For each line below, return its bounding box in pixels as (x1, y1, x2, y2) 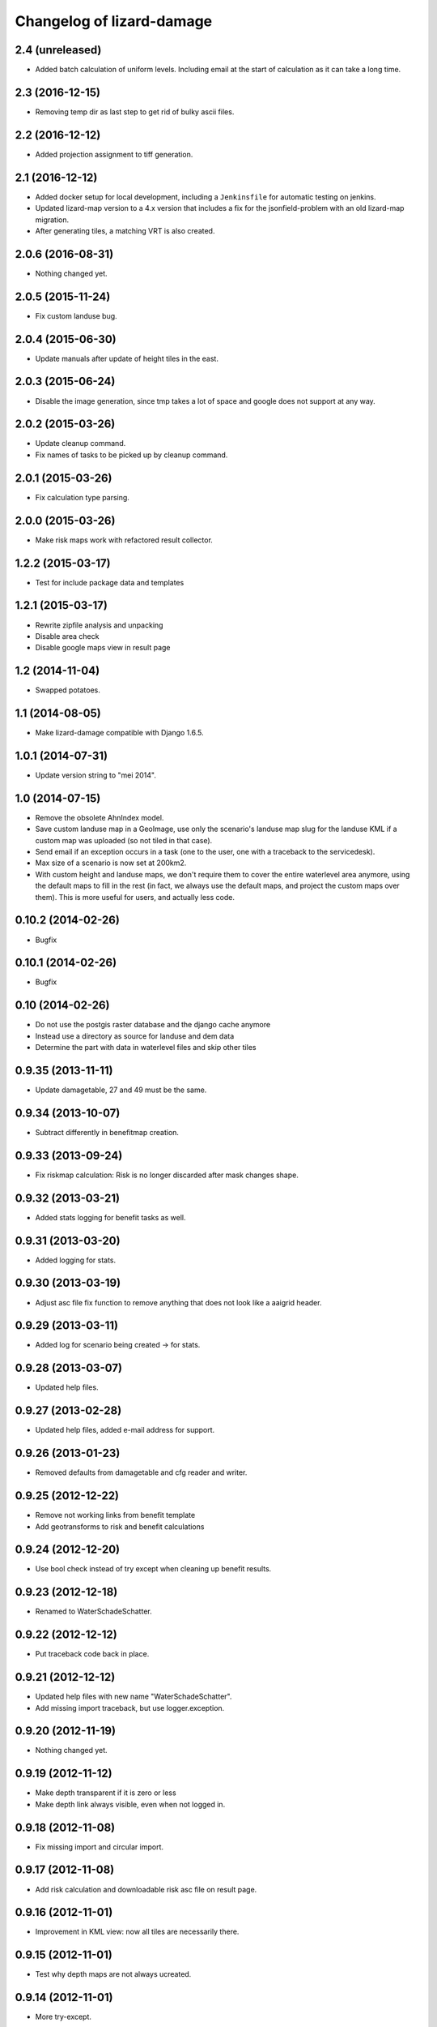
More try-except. (35, 2012, 92, 2022)
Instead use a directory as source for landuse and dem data (35, 1031, 235, 1041)
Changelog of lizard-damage (15, 12, 213, 30)
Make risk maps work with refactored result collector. (35, 535, 214, 545)
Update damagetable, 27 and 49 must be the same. (35, 1085, 207, 1095)
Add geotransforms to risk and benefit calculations (35, 1521, 205, 1532)
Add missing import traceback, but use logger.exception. (35, 1703, 225, 1712)
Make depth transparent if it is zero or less (35, 1788, 177, 1798)
